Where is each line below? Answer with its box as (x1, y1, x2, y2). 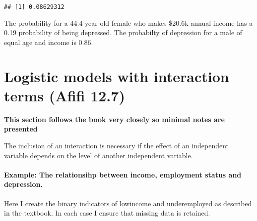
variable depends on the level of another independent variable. (4, 150, 193, 160)
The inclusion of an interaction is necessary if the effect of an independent (4, 140, 229, 150)
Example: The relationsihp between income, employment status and (4, 169, 242, 179)
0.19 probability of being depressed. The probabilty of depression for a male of (4, 27, 243, 38)
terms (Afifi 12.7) (4, 85, 125, 105)
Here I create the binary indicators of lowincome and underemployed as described (4, 198, 252, 208)
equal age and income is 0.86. (4, 37, 93, 47)
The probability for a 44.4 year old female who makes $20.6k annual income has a (4, 17, 253, 28)
